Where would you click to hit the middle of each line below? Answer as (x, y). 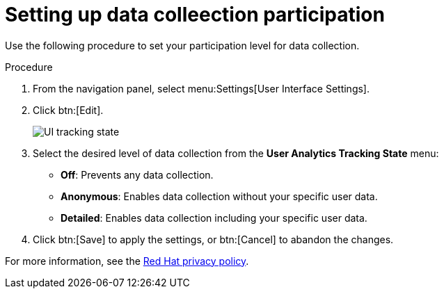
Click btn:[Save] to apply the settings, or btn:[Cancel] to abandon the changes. (213, 239)
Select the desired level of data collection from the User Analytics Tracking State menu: (236, 153)
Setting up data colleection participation (195, 15)
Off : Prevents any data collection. (137, 174)
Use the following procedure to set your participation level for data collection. (182, 45)
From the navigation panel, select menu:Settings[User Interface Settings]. (201, 88)
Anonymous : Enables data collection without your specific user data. (219, 196)
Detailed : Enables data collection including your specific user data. (214, 218)
